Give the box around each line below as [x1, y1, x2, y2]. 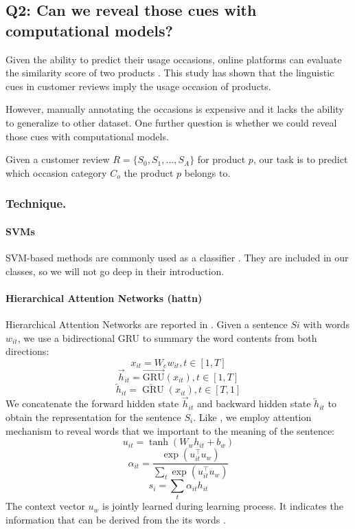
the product [124, 165, 174, 180]
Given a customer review [5, 152, 110, 166]
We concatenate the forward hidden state [5, 396, 179, 411]
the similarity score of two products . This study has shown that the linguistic [5, 65, 334, 80]
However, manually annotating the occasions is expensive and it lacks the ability [5, 102, 344, 116]
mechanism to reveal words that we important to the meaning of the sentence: [5, 423, 335, 438]
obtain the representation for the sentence [5, 410, 181, 424]
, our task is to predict [253, 152, 348, 166]
